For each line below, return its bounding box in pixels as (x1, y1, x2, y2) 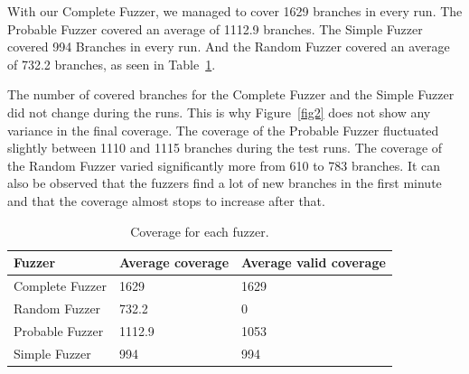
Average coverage (118, 253, 230, 272)
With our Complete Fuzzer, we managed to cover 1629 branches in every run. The (7, 2, 463, 20)
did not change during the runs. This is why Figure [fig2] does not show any (7, 102, 431, 121)
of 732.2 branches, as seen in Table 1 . (7, 54, 216, 73)
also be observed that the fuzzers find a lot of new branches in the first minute (7, 173, 442, 192)
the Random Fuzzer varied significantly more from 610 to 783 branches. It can (7, 155, 441, 174)
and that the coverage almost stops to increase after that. (7, 191, 325, 210)
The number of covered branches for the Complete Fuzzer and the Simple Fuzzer (7, 85, 455, 104)
